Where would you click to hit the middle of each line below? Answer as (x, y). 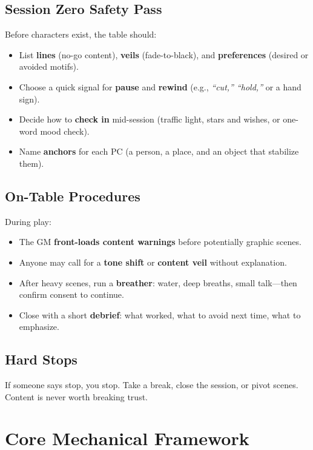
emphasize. (39, 327)
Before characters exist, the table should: (81, 34)
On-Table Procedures (73, 196)
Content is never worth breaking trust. (76, 396)
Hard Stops (41, 359)
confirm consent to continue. (71, 294)
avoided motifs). (49, 66)
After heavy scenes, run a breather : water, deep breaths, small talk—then (158, 282)
